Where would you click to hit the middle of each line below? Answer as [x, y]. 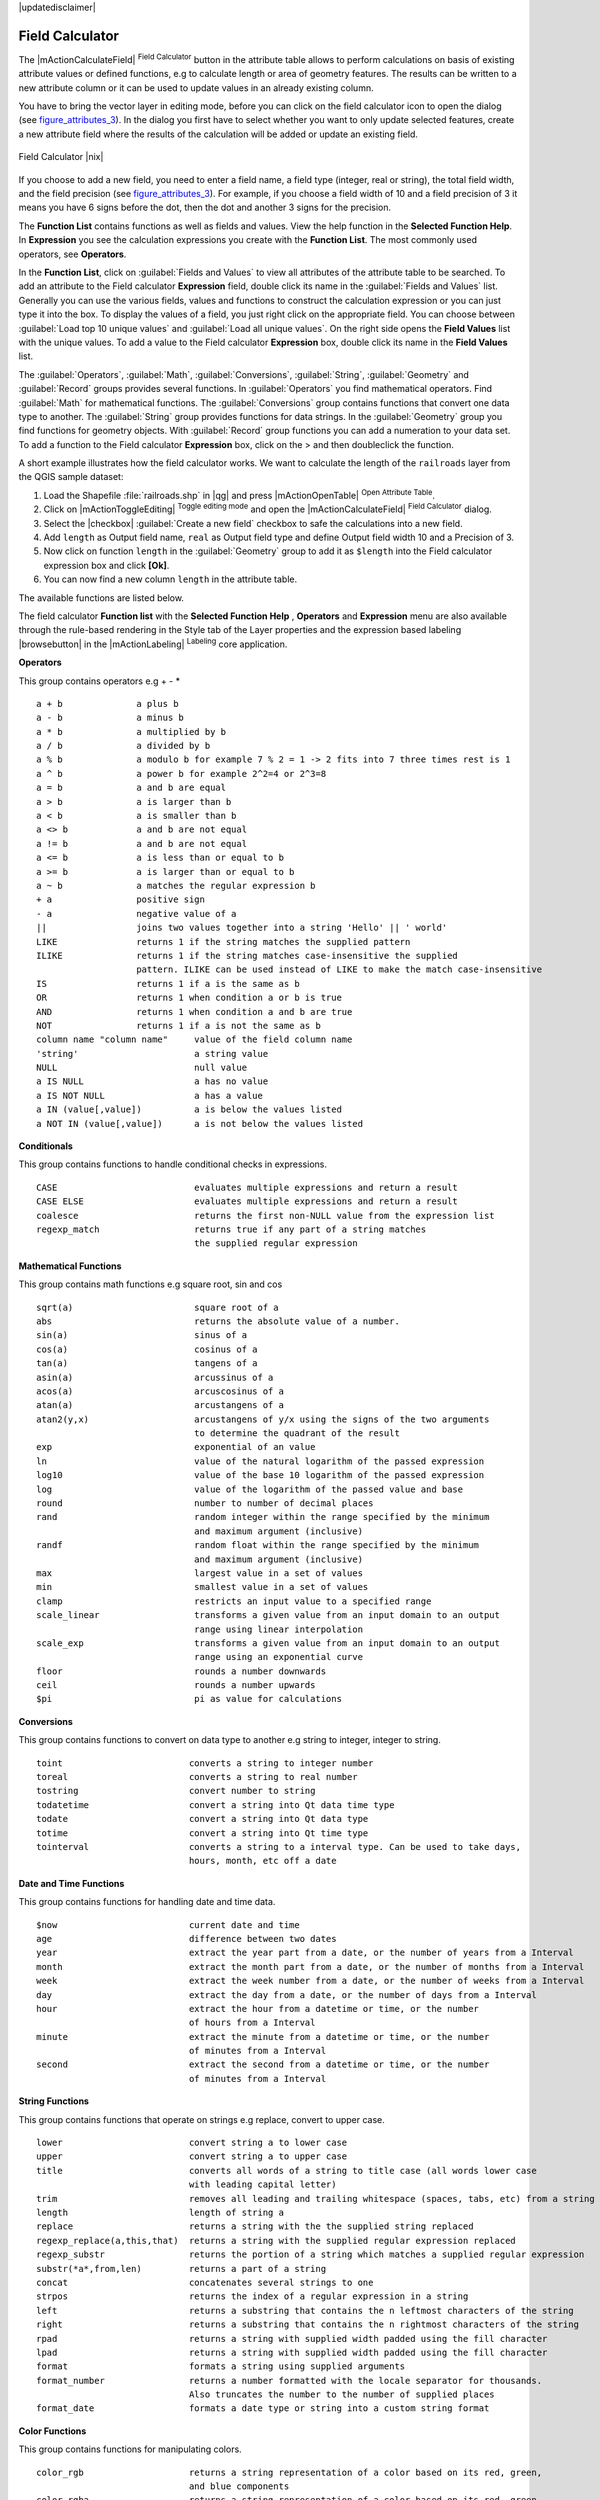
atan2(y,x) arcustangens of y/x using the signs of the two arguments [263, 1419]
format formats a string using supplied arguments [221, 2366]
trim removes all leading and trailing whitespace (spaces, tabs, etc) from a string [315, 2198]
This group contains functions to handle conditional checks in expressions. [172, 1164]
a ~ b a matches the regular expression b [176, 885]
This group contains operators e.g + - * [99, 681]
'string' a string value [152, 1053]
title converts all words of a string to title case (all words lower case [286, 2170]
